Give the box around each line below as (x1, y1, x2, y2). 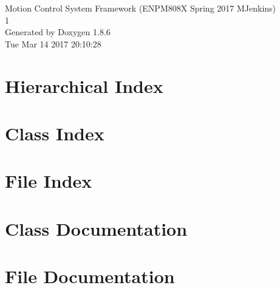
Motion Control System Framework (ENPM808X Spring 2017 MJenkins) (5, 2, 276, 14)
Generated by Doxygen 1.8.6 (5, 26, 111, 38)
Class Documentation (5, 216, 188, 241)
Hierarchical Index (5, 73, 163, 98)
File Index (5, 168, 92, 193)
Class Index (5, 120, 104, 145)
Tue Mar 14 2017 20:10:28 (5, 37, 101, 50)
